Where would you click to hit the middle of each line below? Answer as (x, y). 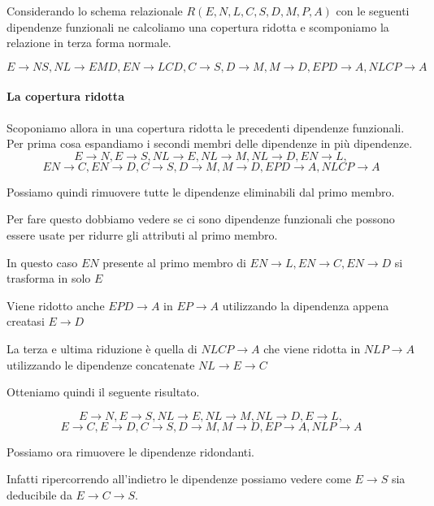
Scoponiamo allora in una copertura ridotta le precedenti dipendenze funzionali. (206, 127)
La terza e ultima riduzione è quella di (102, 348)
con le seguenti (373, 11)
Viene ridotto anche (56, 305)
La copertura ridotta (65, 96)
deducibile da (39, 494)
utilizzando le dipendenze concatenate (101, 364)
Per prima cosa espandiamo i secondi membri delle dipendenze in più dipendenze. (210, 143)
